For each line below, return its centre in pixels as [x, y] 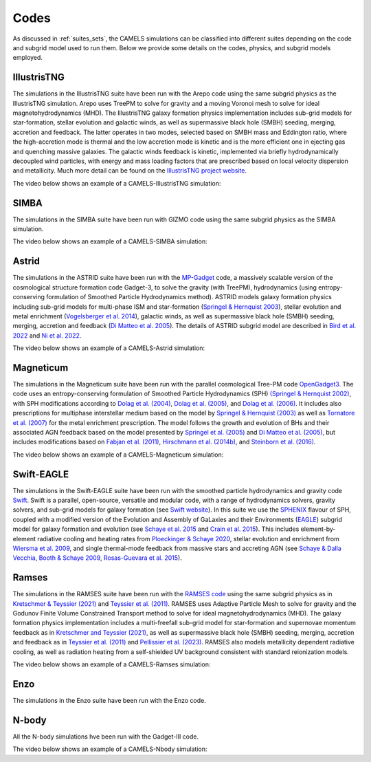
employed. [27, 58]
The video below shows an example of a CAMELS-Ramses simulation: [112, 664]
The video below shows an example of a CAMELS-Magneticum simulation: [118, 455]
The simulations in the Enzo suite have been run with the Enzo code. [109, 700]
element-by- [318, 529]
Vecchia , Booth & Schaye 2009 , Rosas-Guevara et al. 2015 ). [97, 558]
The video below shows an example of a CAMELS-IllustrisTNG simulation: [117, 183]
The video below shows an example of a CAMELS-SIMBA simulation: [110, 241]
